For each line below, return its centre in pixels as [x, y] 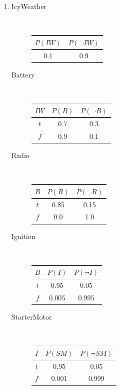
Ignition [23, 236]
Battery [23, 74]
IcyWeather [29, 6]
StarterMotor [31, 317]
